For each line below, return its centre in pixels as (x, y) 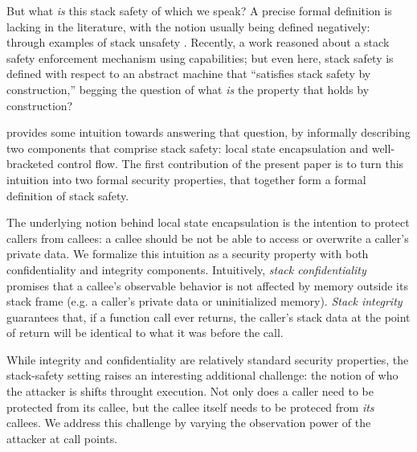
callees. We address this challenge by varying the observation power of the (189, 423)
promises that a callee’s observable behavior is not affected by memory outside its (207, 285)
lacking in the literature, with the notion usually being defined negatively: (188, 26)
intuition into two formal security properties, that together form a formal (186, 179)
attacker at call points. (62, 438)
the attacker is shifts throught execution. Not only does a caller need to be (190, 391)
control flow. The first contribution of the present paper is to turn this (231, 164)
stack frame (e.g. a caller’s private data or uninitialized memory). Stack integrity (204, 301)
